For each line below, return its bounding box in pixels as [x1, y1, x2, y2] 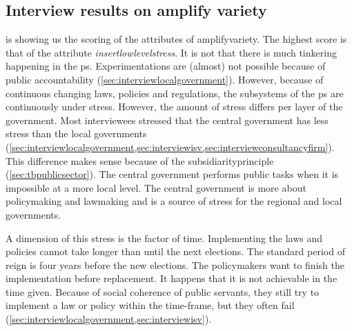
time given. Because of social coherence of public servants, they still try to [6, 284, 320, 299]
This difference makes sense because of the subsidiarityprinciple [6, 153, 274, 168]
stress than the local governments [6, 126, 147, 141]
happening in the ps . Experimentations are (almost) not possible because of [6, 59, 326, 73]
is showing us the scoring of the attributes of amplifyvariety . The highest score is [6, 32, 347, 46]
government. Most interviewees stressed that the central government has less [6, 112, 329, 127]
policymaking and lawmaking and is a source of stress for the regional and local [6, 194, 342, 208]
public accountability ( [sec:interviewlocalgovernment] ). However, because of [6, 72, 324, 86]
